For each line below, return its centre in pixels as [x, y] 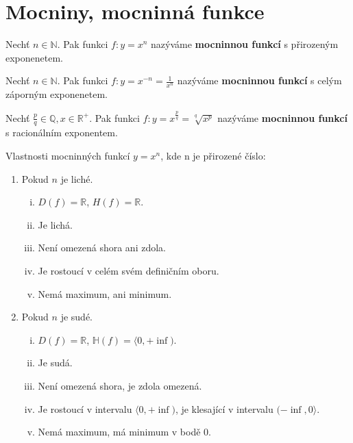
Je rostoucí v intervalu [85, 408]
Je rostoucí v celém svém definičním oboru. [129, 271]
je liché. [77, 178]
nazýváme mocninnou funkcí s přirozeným [245, 44]
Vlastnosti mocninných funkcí [68, 156]
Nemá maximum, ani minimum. [105, 293]
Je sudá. [55, 363]
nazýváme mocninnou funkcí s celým [259, 80]
